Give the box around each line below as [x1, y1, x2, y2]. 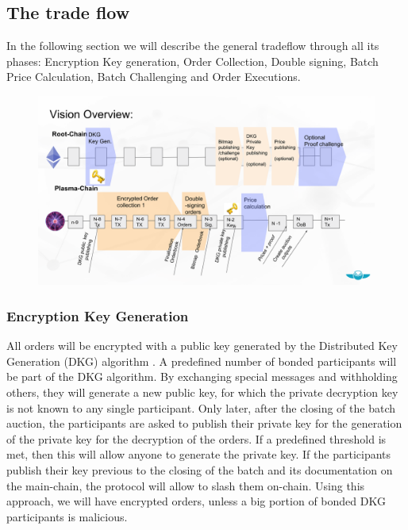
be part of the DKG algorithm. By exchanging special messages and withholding [6, 368, 398, 385]
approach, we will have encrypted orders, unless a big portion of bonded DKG [6, 493, 386, 509]
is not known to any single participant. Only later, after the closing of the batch [6, 399, 395, 416]
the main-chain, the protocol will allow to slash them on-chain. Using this [6, 477, 365, 494]
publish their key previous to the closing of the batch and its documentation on [6, 462, 393, 478]
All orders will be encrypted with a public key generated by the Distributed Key [6, 337, 398, 354]
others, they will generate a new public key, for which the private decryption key [6, 384, 398, 401]
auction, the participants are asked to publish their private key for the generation [6, 415, 402, 432]
